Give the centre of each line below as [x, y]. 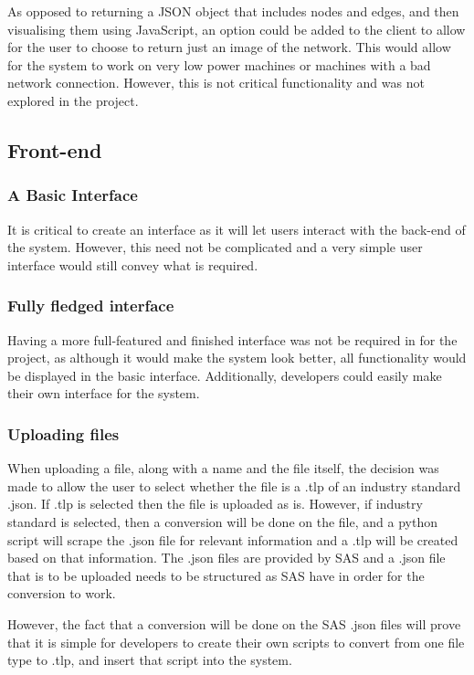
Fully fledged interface [91, 306]
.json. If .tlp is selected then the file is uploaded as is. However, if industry [215, 504]
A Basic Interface [73, 195]
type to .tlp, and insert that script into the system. [150, 660]
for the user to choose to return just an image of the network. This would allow [229, 47]
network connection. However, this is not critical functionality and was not [216, 83]
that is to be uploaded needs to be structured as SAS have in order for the [216, 575]
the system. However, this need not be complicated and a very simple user [215, 247]
